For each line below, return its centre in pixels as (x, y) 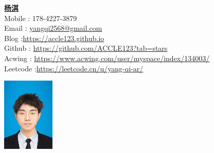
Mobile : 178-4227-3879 (41, 18)
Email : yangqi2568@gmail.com (53, 28)
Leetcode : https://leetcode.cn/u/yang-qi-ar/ (74, 68)
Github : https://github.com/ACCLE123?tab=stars (86, 48)
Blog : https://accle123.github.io (54, 38)
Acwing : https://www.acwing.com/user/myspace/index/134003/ (107, 58)
